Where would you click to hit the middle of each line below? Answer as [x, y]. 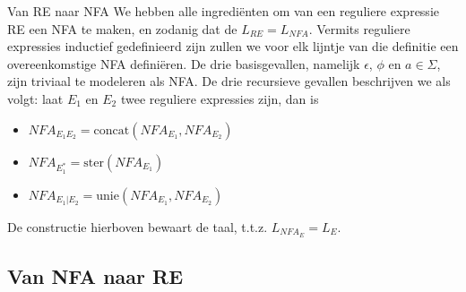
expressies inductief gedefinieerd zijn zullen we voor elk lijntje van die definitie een [233, 46]
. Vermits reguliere [359, 28]
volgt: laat [35, 98]
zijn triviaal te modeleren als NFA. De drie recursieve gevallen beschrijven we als [229, 81]
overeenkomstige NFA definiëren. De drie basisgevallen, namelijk [184, 63]
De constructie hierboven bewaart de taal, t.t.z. [138, 226]
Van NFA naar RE [95, 275]
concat [112, 130]
